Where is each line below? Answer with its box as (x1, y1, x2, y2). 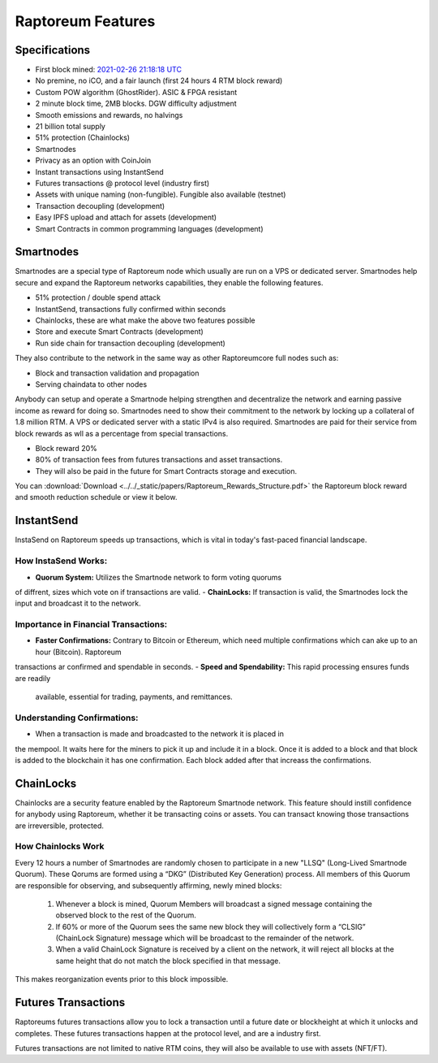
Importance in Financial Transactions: (15, 618, 168, 630)
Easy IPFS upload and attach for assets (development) (35, 212, 217, 223)
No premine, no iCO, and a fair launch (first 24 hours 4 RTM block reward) (35, 76, 283, 85)
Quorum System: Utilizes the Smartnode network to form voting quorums (35, 572, 282, 582)
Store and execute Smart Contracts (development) (35, 327, 204, 336)
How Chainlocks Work (15, 841, 105, 853)
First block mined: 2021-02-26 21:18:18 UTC (35, 65, 182, 75)
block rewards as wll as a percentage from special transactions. (15, 428, 229, 438)
